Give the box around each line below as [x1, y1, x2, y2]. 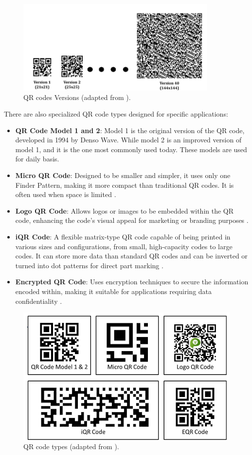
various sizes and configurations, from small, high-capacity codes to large [15, 241, 233, 251]
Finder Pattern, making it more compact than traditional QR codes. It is [15, 179, 234, 190]
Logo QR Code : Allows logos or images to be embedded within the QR [15, 205, 234, 216]
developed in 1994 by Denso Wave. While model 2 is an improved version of [15, 135, 242, 145]
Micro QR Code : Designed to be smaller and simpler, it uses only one [15, 170, 231, 180]
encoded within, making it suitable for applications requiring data [15, 286, 212, 296]
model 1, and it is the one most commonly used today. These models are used [15, 144, 247, 154]
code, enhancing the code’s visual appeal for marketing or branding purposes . [15, 215, 249, 225]
